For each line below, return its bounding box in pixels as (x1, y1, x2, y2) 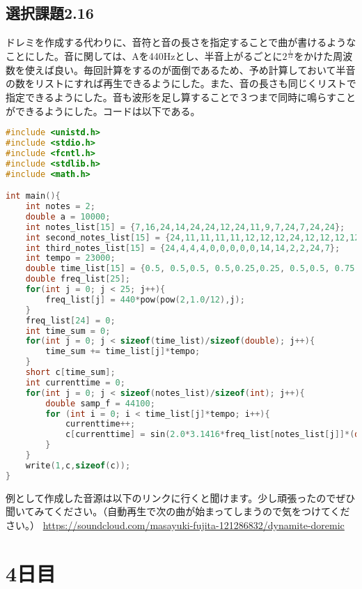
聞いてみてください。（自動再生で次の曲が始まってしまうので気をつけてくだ (6, 504, 350, 519)
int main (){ (6, 191, 61, 201)
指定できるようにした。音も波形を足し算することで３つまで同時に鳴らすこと (6, 89, 356, 104)
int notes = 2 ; (25, 201, 95, 212)
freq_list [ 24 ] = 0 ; (25, 315, 116, 326)
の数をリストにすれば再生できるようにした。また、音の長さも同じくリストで (6, 76, 356, 91)
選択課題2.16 (6, 2, 94, 24)
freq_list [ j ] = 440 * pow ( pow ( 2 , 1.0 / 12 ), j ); (45, 294, 245, 305)
